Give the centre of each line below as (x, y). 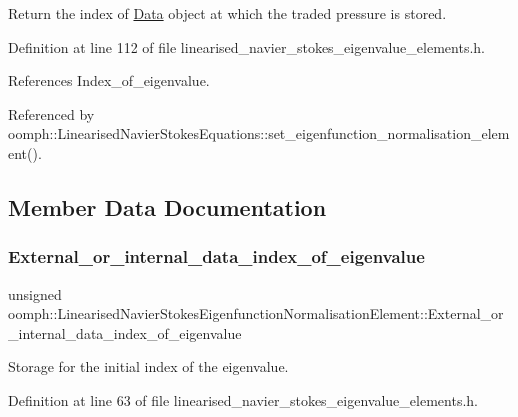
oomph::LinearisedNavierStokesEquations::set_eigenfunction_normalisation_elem (259, 133)
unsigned (35, 293)
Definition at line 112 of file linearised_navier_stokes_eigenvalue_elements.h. (246, 46)
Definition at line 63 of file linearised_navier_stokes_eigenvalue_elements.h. (243, 399)
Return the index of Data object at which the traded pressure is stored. (227, 13)
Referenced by (51, 113)
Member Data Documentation (167, 206)
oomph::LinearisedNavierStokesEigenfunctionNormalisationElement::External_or (256, 313)
